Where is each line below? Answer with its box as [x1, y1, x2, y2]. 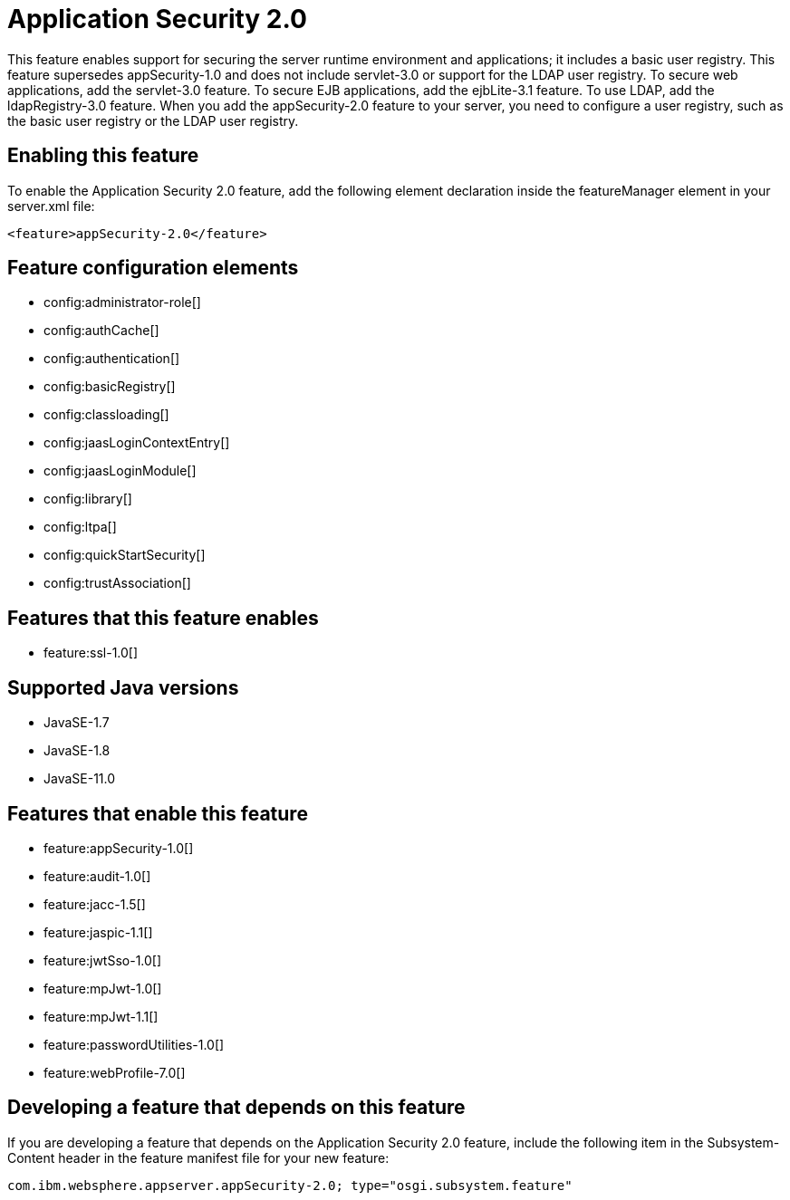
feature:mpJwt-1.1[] [43, 1008, 159, 1024]
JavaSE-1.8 [43, 743, 111, 759]
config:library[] [43, 491, 132, 507]
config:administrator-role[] [43, 294, 201, 311]
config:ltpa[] [43, 519, 117, 535]
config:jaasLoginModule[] [43, 463, 197, 479]
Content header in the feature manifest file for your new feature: [7, 1149, 390, 1166]
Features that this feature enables [7, 606, 319, 629]
